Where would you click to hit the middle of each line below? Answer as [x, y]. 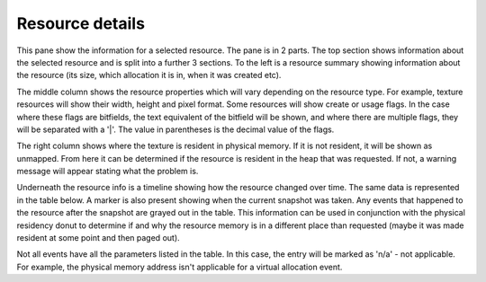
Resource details [81, 23]
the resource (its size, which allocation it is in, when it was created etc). [149, 75]
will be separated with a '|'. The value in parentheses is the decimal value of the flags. [175, 129]
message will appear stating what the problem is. [108, 172]
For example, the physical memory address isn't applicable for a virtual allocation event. [180, 267]
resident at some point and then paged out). [98, 238]
